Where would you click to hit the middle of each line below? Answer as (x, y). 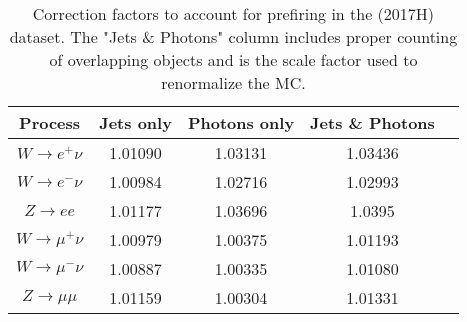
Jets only (135, 122)
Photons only (241, 122)
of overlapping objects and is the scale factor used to (233, 59)
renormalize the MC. (233, 82)
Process (50, 122)
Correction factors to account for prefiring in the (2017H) (233, 13)
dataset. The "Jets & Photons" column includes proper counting (233, 36)
